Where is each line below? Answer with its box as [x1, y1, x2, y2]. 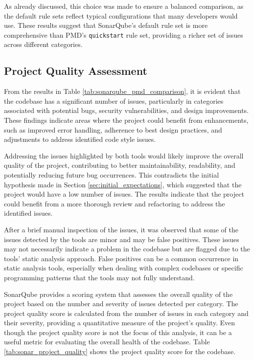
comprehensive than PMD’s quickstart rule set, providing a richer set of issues [4, 29, 243, 40]
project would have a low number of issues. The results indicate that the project [4, 189, 244, 199]
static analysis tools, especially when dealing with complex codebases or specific [4, 263, 243, 273]
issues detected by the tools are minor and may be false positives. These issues [4, 234, 239, 244]
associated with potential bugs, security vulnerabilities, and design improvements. [4, 105, 249, 115]
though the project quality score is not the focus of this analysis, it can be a [4, 327, 232, 337]
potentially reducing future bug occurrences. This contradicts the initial [4, 169, 219, 180]
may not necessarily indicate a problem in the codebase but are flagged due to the [4, 244, 250, 254]
